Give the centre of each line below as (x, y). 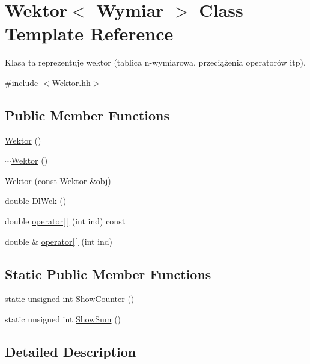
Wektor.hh (71, 82)
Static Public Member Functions (108, 273)
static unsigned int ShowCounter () (70, 299)
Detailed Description (71, 352)
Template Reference (89, 33)
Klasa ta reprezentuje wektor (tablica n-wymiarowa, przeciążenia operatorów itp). (155, 62)
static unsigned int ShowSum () (63, 319)
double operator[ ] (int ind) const (65, 221)
